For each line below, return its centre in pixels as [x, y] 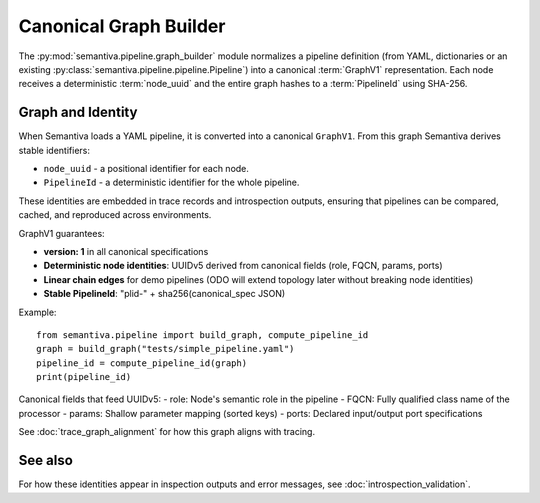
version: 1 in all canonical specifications [126, 251]
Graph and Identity [78, 112]
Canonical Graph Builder [122, 26]
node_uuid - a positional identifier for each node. [146, 169]
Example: [37, 312]
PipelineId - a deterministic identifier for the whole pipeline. [171, 182]
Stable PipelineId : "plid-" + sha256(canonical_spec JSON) [164, 294]
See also [46, 460]
